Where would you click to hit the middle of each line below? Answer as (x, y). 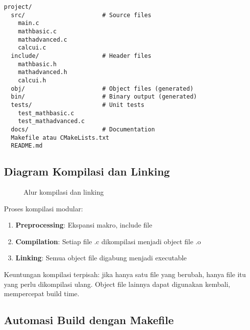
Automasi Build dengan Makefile (89, 320)
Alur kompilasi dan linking (64, 192)
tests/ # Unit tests (78, 105)
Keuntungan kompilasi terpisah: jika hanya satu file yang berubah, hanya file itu (125, 274)
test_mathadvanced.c (51, 121)
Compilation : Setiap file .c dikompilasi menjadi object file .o (108, 241)
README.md (27, 146)
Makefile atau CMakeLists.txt (60, 138)
